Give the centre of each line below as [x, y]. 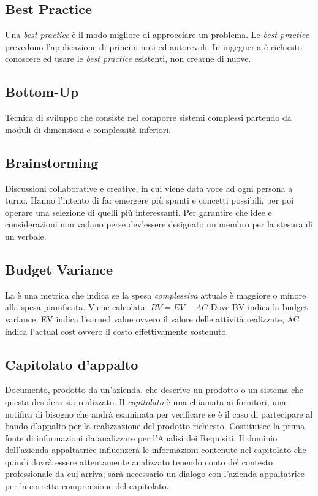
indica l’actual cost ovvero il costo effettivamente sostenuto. [117, 331]
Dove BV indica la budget [259, 307]
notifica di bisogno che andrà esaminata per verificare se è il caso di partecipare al [159, 414]
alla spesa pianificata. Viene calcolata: [76, 307]
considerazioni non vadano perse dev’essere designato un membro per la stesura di [159, 224]
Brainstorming [52, 162]
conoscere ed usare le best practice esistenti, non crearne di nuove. [128, 59]
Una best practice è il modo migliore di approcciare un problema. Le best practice [157, 35]
